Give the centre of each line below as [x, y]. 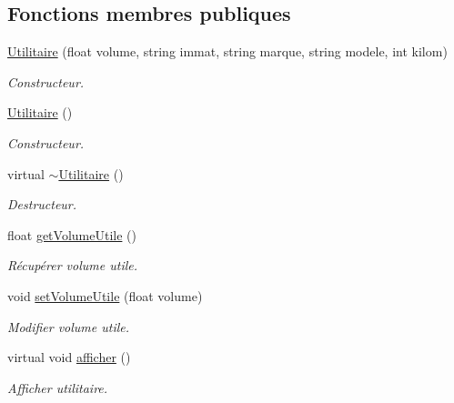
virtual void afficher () [69, 357]
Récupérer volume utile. [72, 265]
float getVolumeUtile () [72, 234]
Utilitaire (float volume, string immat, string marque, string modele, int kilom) [227, 51]
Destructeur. [42, 204]
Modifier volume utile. [69, 326]
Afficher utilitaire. [58, 387]
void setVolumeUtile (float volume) [105, 295]
